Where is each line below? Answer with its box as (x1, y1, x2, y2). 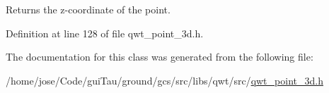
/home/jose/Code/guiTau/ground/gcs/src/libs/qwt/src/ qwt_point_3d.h (6, 73, 323, 87)
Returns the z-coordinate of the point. (6, 2, 171, 16)
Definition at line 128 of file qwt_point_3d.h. (6, 25, 204, 40)
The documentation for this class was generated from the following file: (6, 49, 313, 64)
